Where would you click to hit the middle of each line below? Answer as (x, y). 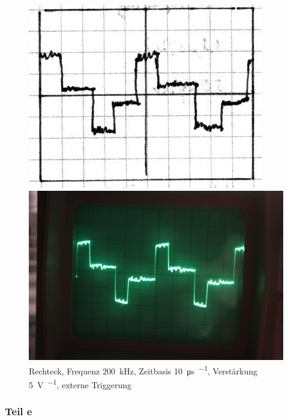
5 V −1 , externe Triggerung (80, 383)
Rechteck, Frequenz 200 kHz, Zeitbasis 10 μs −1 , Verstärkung (143, 370)
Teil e (19, 411)
